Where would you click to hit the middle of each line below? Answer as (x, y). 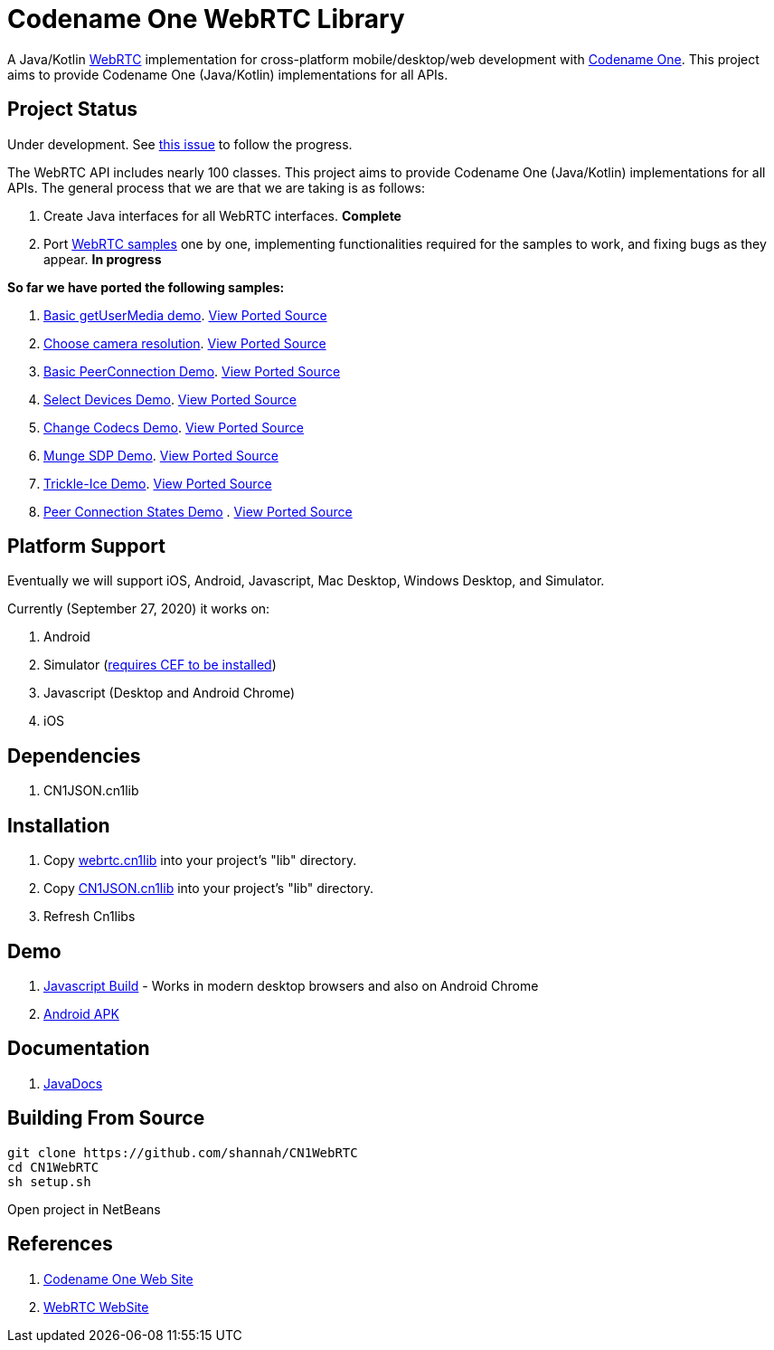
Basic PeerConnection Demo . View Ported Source (192, 371)
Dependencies (74, 756)
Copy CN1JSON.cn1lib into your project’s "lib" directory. (209, 889)
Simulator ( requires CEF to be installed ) (160, 665)
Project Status (73, 109)
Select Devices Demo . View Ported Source (170, 399)
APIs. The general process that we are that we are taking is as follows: (216, 187)
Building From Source (106, 1118)
